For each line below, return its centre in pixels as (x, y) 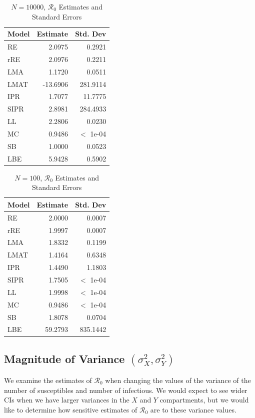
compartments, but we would (204, 400)
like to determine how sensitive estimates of (71, 409)
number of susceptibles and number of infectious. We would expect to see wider (126, 390)
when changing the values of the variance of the (178, 380)
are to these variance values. (193, 409)
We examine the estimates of (48, 380)
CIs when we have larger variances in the (67, 400)
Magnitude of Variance (64, 358)
